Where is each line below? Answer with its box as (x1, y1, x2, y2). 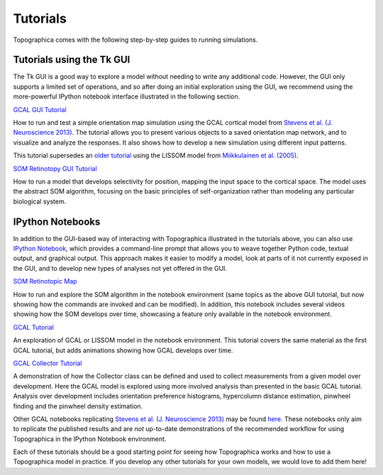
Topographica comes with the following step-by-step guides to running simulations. (13, 35, 258, 44)
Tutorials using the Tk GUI (13, 54, 131, 66)
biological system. (13, 197, 67, 206)
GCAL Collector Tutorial (13, 359, 82, 367)
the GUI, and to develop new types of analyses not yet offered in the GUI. (13, 264, 227, 272)
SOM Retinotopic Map (13, 277, 77, 286)
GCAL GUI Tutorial (13, 105, 67, 113)
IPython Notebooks (13, 216, 101, 228)
